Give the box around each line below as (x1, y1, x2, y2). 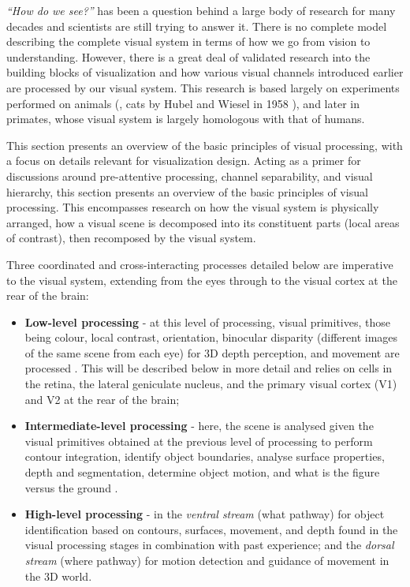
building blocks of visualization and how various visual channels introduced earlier (6, 64, 404, 80)
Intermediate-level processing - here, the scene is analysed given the (24, 417, 374, 434)
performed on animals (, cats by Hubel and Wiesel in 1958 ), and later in (6, 95, 360, 111)
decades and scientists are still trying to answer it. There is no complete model (6, 17, 387, 34)
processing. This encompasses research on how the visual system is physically (6, 199, 379, 215)
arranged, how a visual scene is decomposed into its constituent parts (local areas (6, 214, 400, 230)
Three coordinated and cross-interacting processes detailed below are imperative (6, 256, 393, 272)
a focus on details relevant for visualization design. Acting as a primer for (6, 152, 361, 169)
